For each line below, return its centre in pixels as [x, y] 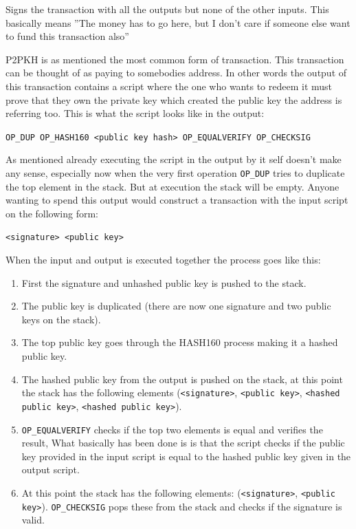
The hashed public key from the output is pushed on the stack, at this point [182, 379]
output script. [51, 469]
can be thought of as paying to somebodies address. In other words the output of [176, 73]
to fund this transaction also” [67, 36]
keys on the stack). [61, 319]
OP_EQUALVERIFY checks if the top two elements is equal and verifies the [172, 429]
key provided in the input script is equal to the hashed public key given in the [186, 456]
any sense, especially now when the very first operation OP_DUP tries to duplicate [175, 173]
